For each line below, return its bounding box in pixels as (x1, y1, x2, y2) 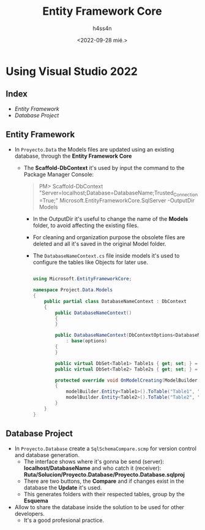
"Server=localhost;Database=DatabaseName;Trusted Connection (39, 189, 198, 198)
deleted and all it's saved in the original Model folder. (32, 240, 166, 248)
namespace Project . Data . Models (32, 287, 113, 293)
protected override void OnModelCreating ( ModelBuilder (54, 377, 198, 383)
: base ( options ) (65, 338, 108, 344)
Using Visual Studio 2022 (6, 64, 138, 78)
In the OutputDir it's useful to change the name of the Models (32, 215, 188, 223)
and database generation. (14, 451, 80, 458)
